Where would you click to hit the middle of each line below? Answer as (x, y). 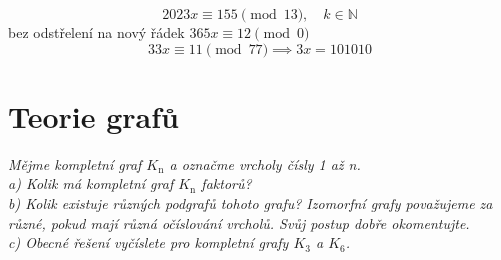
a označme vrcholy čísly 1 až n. (265, 163)
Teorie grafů (93, 115)
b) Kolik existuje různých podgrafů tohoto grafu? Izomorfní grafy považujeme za (250, 202)
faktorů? (226, 183)
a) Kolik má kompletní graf (91, 183)
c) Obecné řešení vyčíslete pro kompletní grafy (148, 242)
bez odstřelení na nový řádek (96, 32)
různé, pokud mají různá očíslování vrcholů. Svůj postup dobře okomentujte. (239, 222)
